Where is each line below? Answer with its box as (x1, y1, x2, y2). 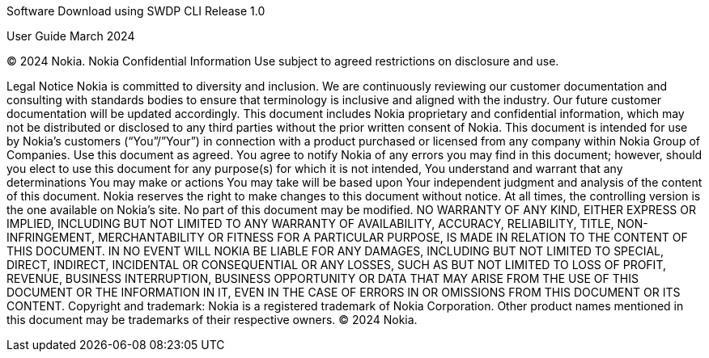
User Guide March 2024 (6, 29, 135, 43)
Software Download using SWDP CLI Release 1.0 (6, 4, 265, 18)
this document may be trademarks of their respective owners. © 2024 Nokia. (6, 313, 418, 326)
